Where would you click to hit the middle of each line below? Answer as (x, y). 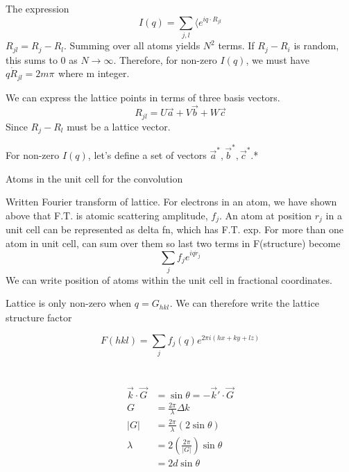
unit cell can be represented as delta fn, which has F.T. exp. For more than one (174, 229)
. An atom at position (266, 215)
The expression (37, 8)
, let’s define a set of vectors (147, 155)
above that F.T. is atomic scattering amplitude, (107, 215)
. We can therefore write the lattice (244, 303)
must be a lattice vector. (119, 126)
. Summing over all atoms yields (132, 45)
